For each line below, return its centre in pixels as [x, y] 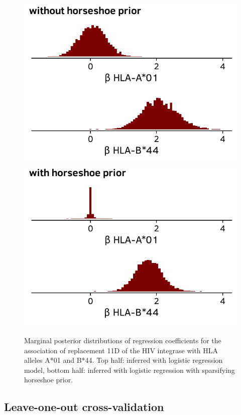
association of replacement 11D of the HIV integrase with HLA [121, 350]
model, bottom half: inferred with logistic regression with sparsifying [130, 370]
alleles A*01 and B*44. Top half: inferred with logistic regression [124, 360]
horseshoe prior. [49, 380]
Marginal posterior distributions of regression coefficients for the [123, 340]
